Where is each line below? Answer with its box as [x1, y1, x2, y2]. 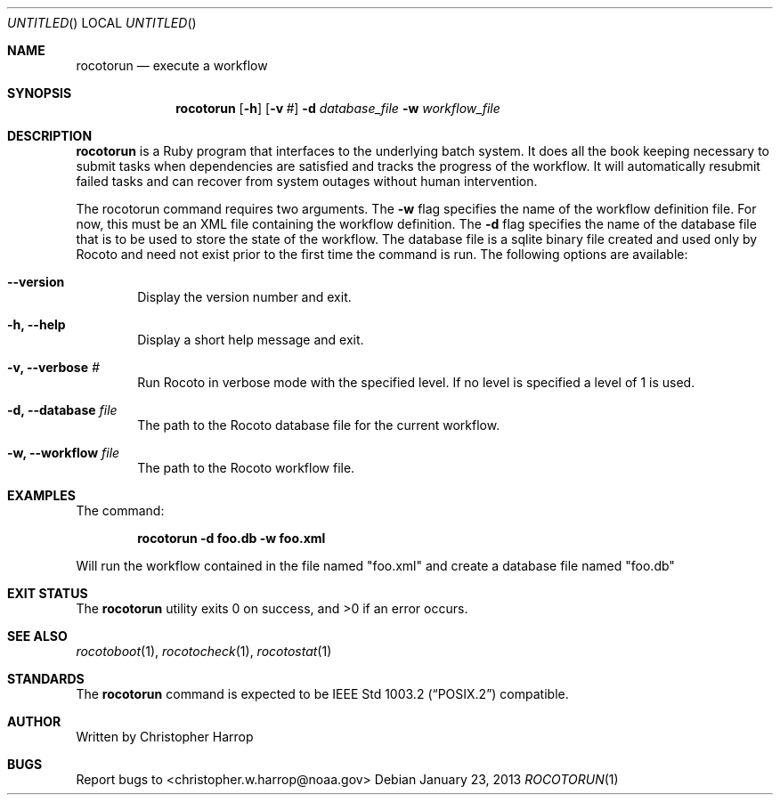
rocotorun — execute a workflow [76, 58, 268, 73]
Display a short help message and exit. [137, 332, 364, 347]
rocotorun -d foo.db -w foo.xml [137, 531, 326, 546]
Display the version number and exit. [137, 289, 352, 304]
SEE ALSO [7, 628, 68, 644]
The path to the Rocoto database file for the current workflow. [137, 417, 500, 433]
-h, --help [7, 317, 66, 332]
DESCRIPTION [7, 128, 93, 143]
